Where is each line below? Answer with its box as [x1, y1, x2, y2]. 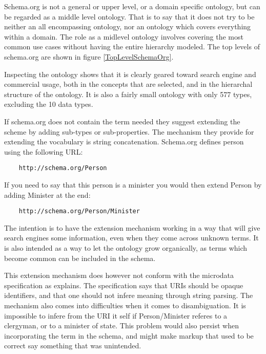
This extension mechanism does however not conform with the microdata [4, 270, 234, 281]
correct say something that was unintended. [4, 340, 141, 351]
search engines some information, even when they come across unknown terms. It [4, 232, 259, 243]
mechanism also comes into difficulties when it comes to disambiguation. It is [4, 300, 246, 310]
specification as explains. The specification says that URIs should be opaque [4, 280, 243, 290]
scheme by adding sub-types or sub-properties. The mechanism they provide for [4, 126, 254, 137]
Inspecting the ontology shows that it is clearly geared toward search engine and [4, 68, 256, 79]
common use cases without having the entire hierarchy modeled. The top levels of [4, 41, 260, 52]
